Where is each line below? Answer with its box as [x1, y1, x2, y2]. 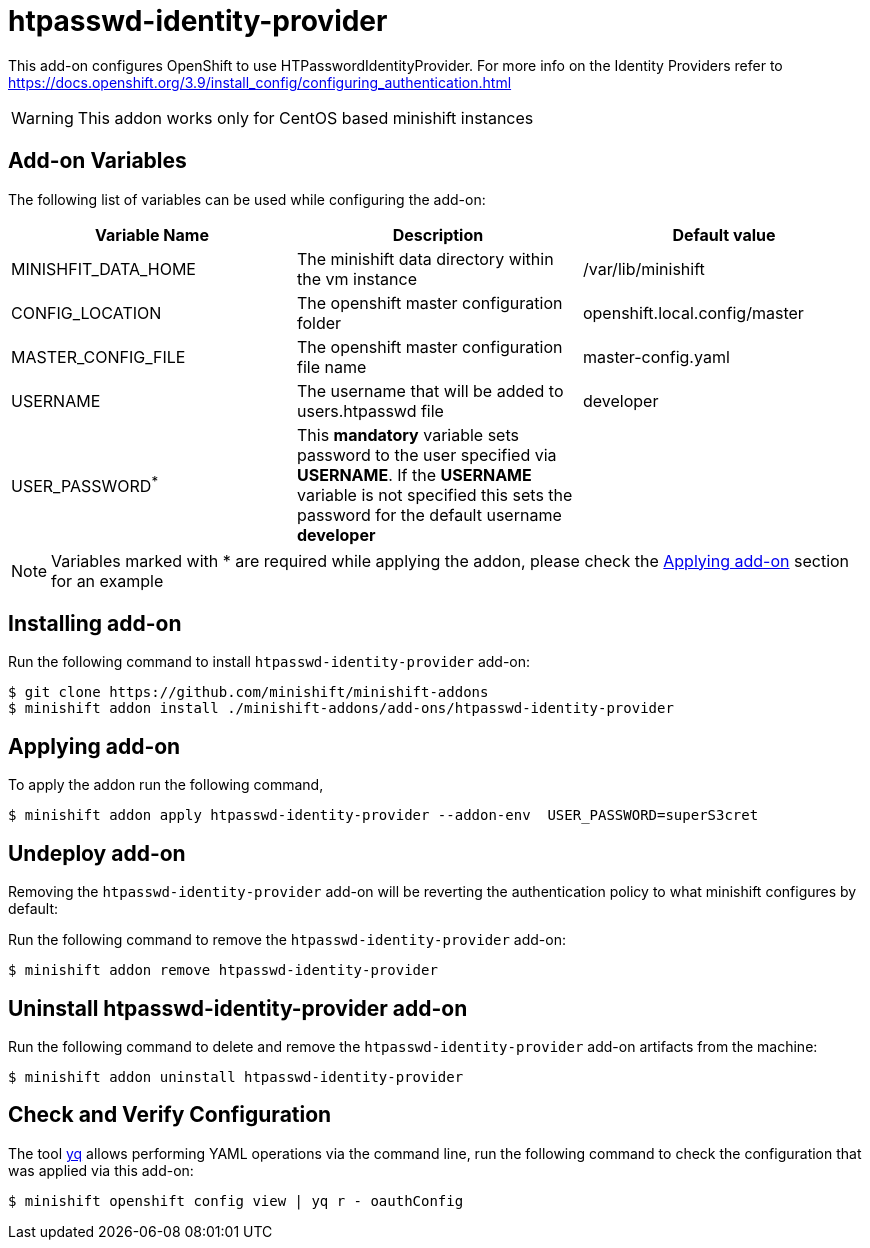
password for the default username [296, 504, 562, 525]
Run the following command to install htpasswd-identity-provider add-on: [8, 653, 531, 671]
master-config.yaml [582, 346, 730, 367]
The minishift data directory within [296, 248, 554, 269]
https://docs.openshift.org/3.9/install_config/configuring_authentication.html [8, 73, 512, 91]
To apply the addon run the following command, [8, 776, 324, 794]
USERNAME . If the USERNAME [296, 464, 532, 485]
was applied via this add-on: [8, 1161, 194, 1179]
